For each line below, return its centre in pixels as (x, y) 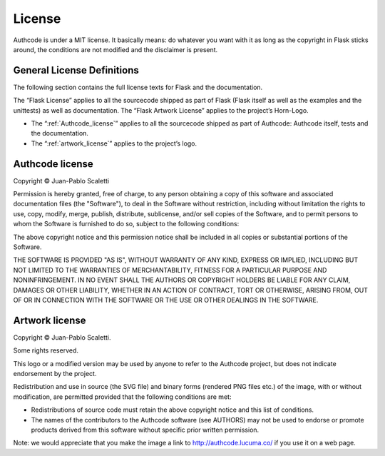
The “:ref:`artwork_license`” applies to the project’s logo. (114, 143)
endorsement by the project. (55, 374)
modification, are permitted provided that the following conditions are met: (122, 397)
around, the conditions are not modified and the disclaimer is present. (115, 49)
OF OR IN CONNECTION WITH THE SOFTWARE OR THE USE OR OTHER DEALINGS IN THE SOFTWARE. (166, 300)
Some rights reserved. (46, 350)
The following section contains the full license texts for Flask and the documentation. (138, 87)
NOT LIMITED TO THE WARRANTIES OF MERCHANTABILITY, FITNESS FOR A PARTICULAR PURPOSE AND (170, 270)
